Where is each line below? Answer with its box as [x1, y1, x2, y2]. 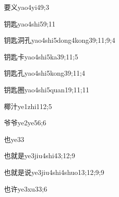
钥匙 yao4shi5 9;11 [4, 18, 56, 28]
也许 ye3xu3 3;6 [4, 183, 48, 194]
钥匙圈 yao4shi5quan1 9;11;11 [4, 84, 89, 94]
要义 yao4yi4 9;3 [4, 2, 49, 12]
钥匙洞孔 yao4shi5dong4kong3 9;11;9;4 [4, 35, 116, 45]
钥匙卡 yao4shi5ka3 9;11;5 [4, 51, 78, 61]
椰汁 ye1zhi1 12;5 [4, 101, 52, 111]
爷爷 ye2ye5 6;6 [4, 117, 47, 128]
